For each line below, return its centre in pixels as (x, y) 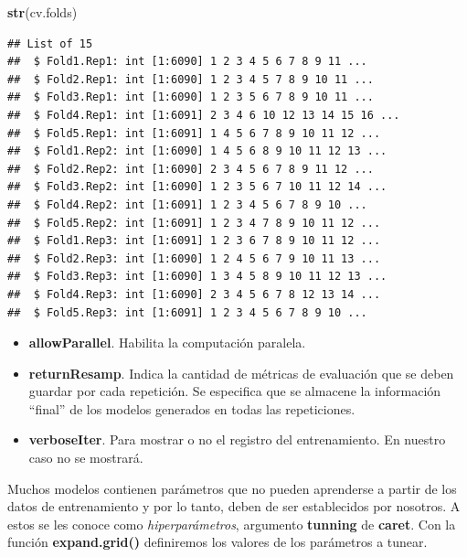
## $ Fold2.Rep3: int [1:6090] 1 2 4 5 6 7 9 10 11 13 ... (194, 258)
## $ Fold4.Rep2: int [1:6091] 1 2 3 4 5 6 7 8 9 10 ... (187, 204)
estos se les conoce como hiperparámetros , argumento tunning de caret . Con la (232, 524)
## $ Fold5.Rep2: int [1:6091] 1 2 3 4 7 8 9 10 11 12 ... (194, 223)
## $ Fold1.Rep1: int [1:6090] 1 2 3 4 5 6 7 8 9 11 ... (187, 62)
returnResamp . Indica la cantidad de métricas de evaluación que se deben (241, 373)
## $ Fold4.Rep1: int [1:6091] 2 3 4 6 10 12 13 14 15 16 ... (204, 115)
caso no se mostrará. (86, 458)
